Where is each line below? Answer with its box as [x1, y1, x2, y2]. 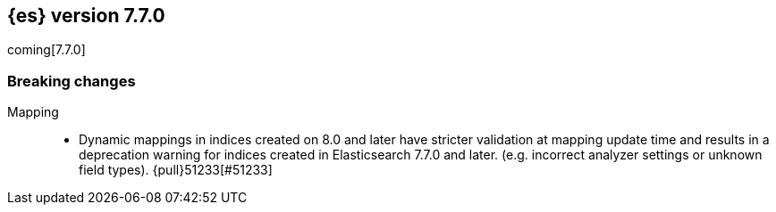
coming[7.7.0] [7, 42, 86, 58]
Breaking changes [7, 71, 136, 90]
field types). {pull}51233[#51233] [79, 162, 273, 178]
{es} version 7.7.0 [7, 4, 165, 27]
